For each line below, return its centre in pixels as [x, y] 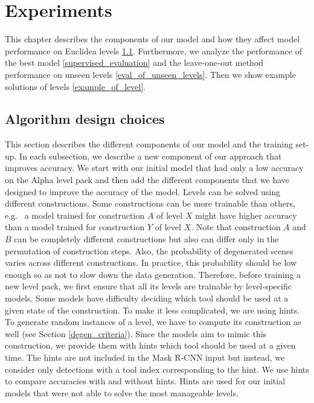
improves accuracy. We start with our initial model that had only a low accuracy [154, 168]
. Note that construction [236, 227]
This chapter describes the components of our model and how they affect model [152, 39]
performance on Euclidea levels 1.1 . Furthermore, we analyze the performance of [153, 50]
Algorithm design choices [85, 119]
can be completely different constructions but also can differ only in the [146, 239]
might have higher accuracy [246, 215]
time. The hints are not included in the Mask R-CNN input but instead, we [145, 357]
